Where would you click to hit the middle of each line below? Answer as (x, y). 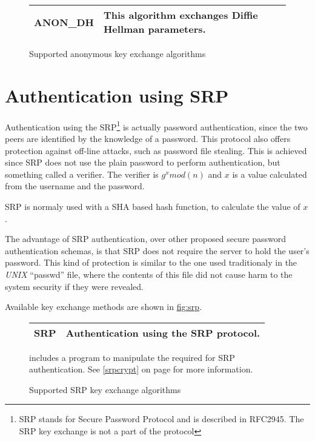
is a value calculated (270, 174)
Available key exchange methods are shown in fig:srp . (104, 307)
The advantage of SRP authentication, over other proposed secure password (146, 239)
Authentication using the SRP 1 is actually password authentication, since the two (156, 126)
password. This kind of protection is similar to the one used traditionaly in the (151, 262)
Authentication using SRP (117, 95)
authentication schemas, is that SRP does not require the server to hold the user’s (157, 250)
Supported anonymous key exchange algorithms (118, 53)
